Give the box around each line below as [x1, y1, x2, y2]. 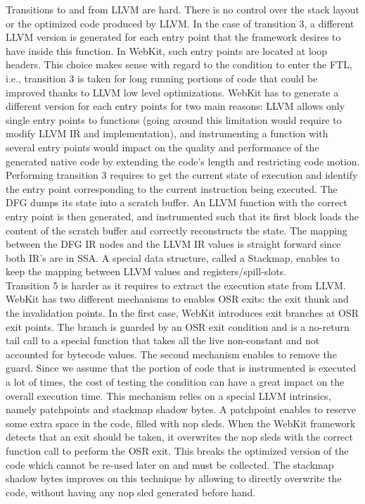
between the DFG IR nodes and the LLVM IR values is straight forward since [6, 237, 341, 251]
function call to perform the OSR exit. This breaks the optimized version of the [6, 443, 349, 458]
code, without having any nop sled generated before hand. [6, 484, 256, 499]
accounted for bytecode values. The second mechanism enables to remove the [6, 346, 337, 361]
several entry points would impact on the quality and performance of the [6, 139, 319, 154]
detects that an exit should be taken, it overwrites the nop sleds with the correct [6, 429, 354, 444]
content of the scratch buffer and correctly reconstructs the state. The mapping [6, 222, 347, 237]
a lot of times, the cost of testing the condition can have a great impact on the [6, 374, 345, 389]
